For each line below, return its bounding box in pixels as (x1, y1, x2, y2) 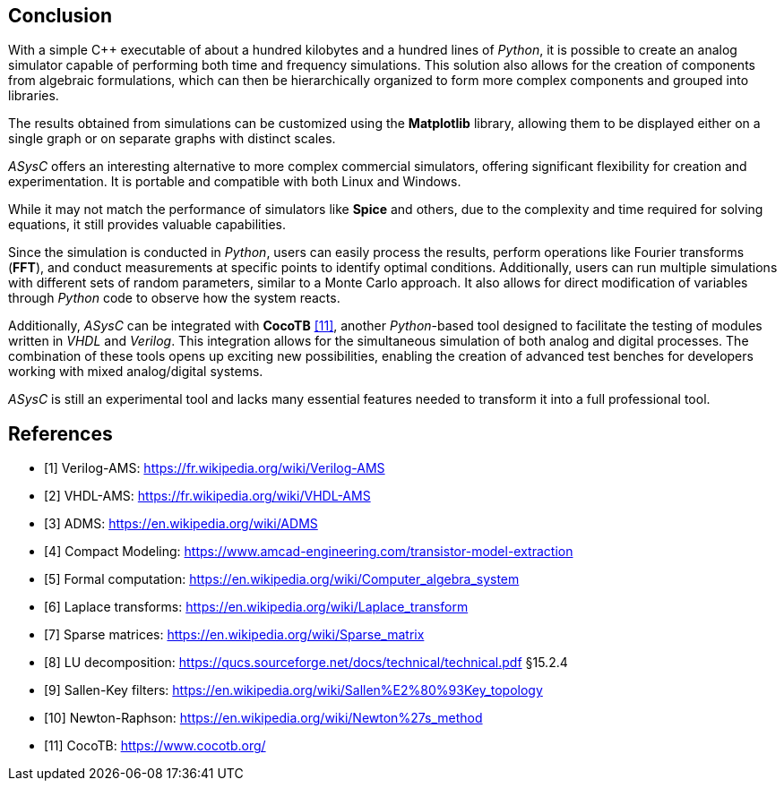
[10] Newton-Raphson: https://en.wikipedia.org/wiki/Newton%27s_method (44, 710, 483, 726)
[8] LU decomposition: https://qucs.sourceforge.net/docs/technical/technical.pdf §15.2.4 (44, 655, 568, 671)
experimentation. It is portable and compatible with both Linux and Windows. (8, 174, 461, 190)
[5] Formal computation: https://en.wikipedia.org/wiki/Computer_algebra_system (44, 571, 520, 587)
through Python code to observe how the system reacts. (8, 290, 340, 306)
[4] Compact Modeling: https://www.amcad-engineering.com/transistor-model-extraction (44, 544, 573, 560)
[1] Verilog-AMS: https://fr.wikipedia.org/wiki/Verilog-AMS (44, 460, 385, 476)
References (8, 422, 113, 445)
